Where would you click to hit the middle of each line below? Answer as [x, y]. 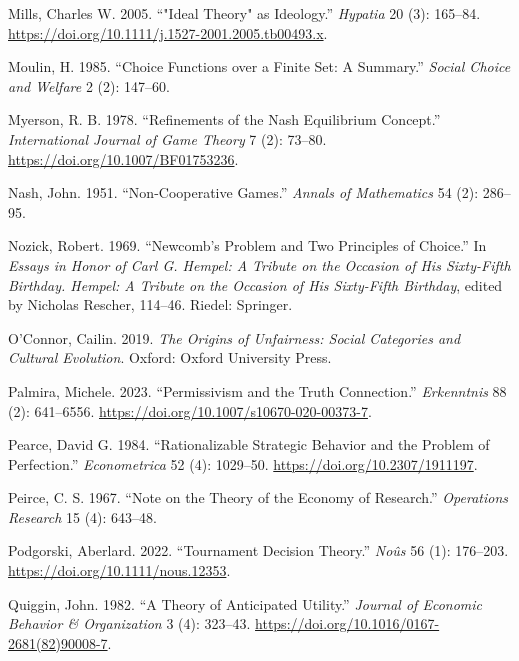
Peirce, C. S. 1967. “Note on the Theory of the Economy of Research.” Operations [258, 497]
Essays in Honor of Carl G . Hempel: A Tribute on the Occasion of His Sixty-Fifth [259, 264]
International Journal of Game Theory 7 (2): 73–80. [167, 138]
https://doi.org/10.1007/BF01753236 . [123, 158]
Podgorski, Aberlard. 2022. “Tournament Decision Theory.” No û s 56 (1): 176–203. [258, 550]
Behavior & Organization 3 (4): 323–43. [129, 623]
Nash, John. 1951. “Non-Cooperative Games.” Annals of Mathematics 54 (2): [243, 192]
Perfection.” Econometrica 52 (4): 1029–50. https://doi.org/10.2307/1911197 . [243, 463]
